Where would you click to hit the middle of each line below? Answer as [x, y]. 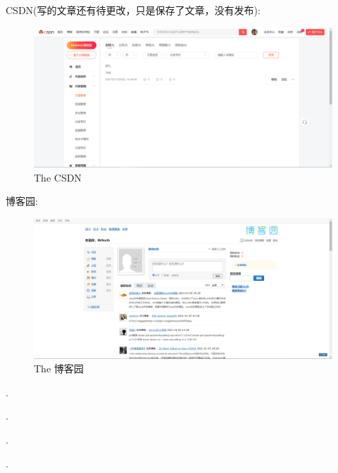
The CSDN [58, 177]
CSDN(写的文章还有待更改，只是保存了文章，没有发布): [133, 10]
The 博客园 [59, 368]
